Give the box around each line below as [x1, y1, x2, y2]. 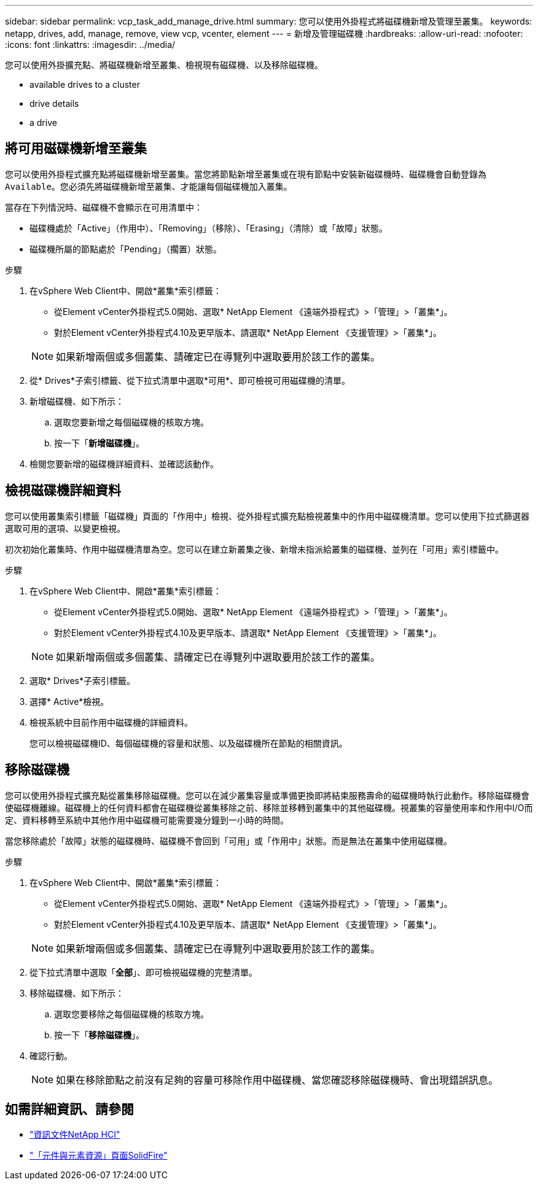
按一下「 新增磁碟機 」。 [54, 437, 144, 448]
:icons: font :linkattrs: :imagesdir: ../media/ [5, 39, 176, 50]
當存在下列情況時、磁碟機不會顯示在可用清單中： [5, 201, 203, 212]
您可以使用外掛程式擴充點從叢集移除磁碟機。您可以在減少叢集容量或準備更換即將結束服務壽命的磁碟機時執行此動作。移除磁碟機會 [5, 790, 529, 801]
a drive [29, 117, 57, 128]
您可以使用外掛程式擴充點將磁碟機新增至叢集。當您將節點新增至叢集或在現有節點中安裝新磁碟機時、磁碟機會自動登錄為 [5, 168, 486, 179]
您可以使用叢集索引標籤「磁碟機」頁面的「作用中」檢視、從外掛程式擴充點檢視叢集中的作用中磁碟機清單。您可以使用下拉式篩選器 [5, 510, 529, 521]
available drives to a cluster [29, 79, 140, 90]
